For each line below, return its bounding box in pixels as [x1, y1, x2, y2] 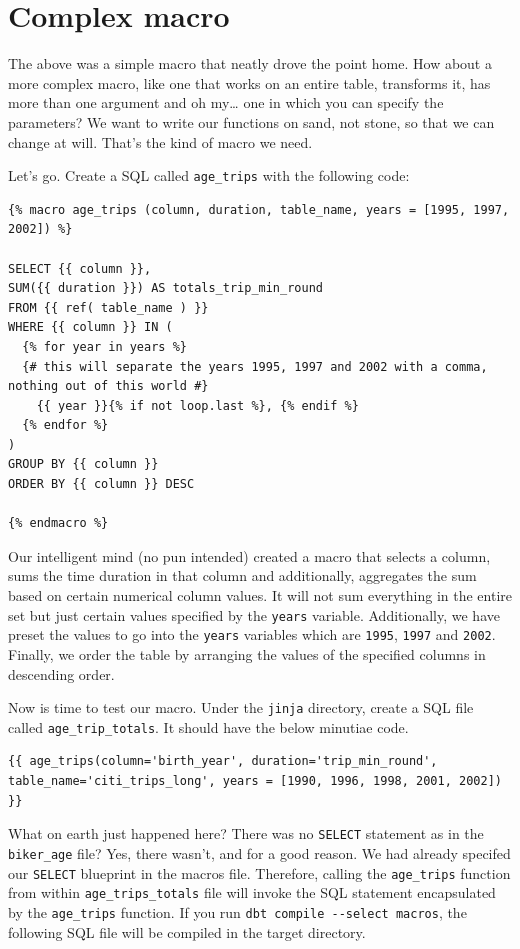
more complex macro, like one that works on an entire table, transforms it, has [8, 72, 491, 93]
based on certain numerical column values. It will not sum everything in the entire [8, 585, 512, 606]
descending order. [8, 663, 115, 684]
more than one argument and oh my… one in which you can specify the [8, 92, 444, 113]
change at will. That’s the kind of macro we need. [8, 131, 313, 152]
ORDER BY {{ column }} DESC [8, 477, 195, 492]
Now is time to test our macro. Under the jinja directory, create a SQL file [8, 697, 474, 718]
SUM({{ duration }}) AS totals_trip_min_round [8, 281, 323, 296]
